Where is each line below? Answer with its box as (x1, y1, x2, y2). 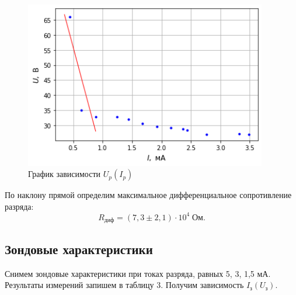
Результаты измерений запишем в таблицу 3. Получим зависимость (5, 279, 244, 291)
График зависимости (28, 168, 101, 180)
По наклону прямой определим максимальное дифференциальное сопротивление (5, 189, 292, 201)
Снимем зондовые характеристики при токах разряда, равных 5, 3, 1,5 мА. (5, 267, 271, 279)
